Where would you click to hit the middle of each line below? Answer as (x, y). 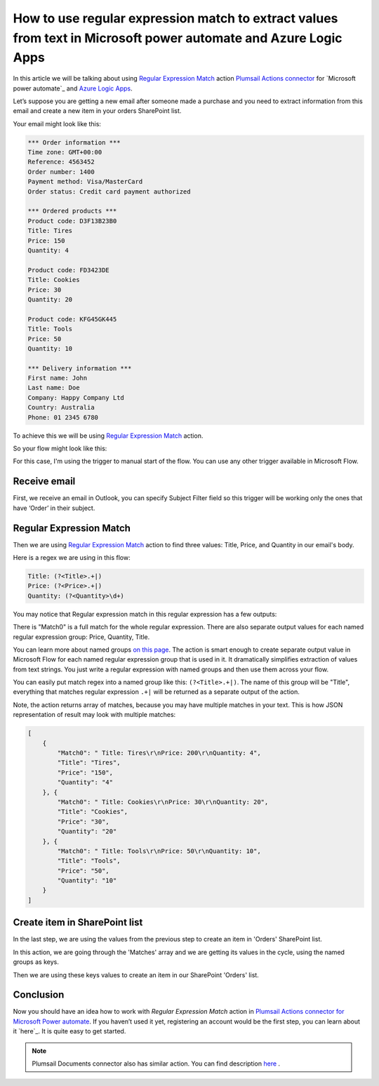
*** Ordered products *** (72, 211)
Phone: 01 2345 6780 (63, 417)
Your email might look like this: (57, 123)
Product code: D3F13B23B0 (72, 221)
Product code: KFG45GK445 (72, 319)
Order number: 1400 (61, 172)
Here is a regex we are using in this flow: (72, 557)
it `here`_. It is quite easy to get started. (69, 1031)
